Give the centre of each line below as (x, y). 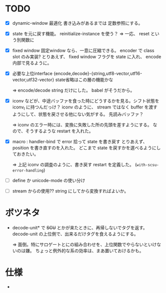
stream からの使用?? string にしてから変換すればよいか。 (70, 191)
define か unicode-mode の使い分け (49, 181)
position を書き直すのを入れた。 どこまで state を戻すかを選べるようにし (86, 148)
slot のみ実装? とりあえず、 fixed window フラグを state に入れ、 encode (87, 57)
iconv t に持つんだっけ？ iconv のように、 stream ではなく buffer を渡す (85, 108)
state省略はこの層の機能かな (84, 80)
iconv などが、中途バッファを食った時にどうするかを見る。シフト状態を (86, 101)
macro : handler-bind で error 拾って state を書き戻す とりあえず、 (80, 142)
